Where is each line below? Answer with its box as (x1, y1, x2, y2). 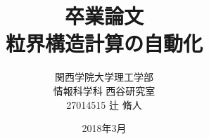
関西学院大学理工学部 (55, 69, 153, 84)
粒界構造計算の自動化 (5, 29, 203, 58)
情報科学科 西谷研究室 (53, 83, 156, 98)
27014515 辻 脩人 (66, 97, 142, 112)
